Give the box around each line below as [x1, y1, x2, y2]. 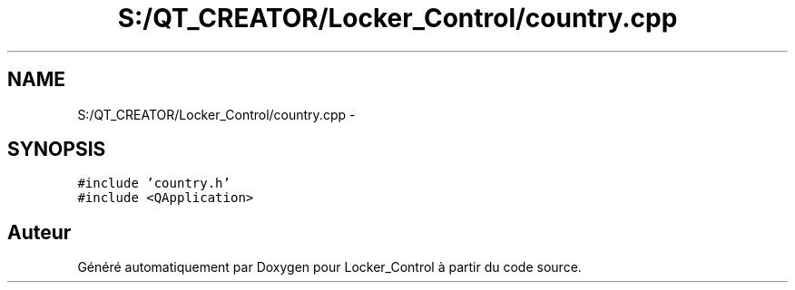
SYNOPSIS [7, 138, 106, 161]
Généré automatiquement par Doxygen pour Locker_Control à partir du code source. [77, 259, 582, 275]
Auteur [7, 220, 72, 244]
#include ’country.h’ [77, 176, 231, 191]
